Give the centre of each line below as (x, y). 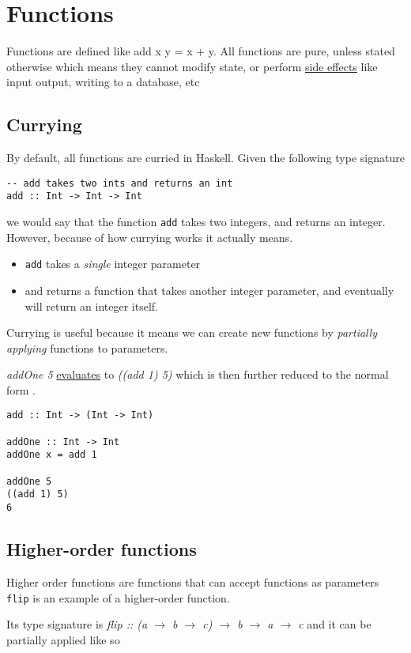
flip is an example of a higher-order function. (118, 597)
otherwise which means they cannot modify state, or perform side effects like (192, 66)
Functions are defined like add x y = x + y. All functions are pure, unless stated (201, 51)
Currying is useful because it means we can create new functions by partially (192, 332)
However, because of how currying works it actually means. (150, 237)
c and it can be (335, 624)
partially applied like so (63, 639)
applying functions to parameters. (87, 347)
